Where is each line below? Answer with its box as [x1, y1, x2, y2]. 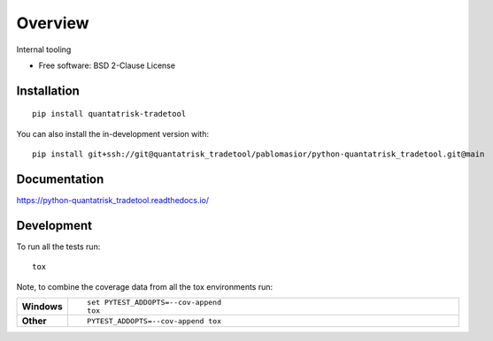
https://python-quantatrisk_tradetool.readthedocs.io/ [16, 195, 210, 206]
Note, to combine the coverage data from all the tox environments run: [16, 281, 273, 292]
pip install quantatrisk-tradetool [32, 109, 187, 119]
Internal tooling [16, 44, 72, 55]
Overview [16, 13, 89, 33]
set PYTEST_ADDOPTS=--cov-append [87, 298, 221, 307]
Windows [21, 300, 63, 313]
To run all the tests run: [16, 241, 101, 252]
